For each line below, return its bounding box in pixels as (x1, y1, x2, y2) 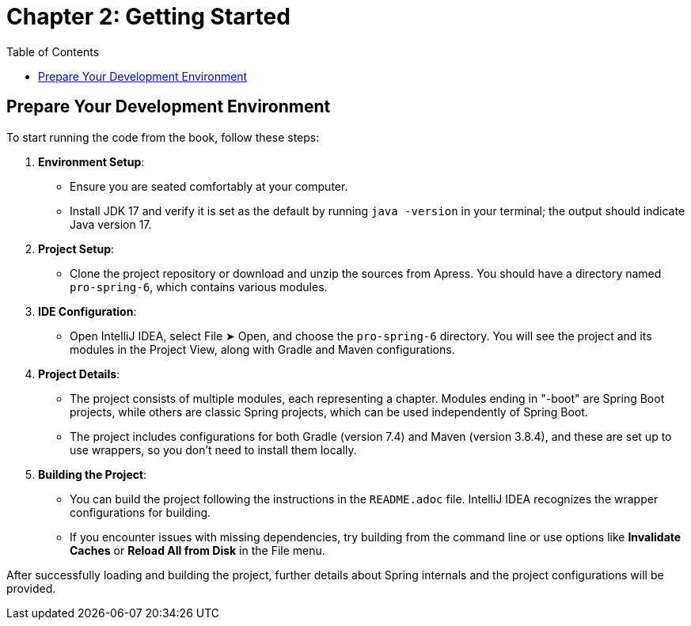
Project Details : (38, 366, 120, 381)
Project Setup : (38, 241, 115, 256)
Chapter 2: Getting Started (6, 3, 290, 30)
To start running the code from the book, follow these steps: (6, 130, 320, 144)
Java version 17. (70, 217, 152, 231)
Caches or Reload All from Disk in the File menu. (70, 543, 325, 557)
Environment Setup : (38, 154, 145, 169)
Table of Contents (6, 44, 100, 59)
